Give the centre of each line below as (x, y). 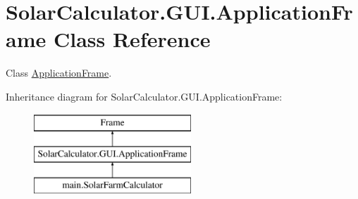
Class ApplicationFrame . (59, 73)
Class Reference (132, 39)
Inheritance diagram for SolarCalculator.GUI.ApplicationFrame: (144, 96)
